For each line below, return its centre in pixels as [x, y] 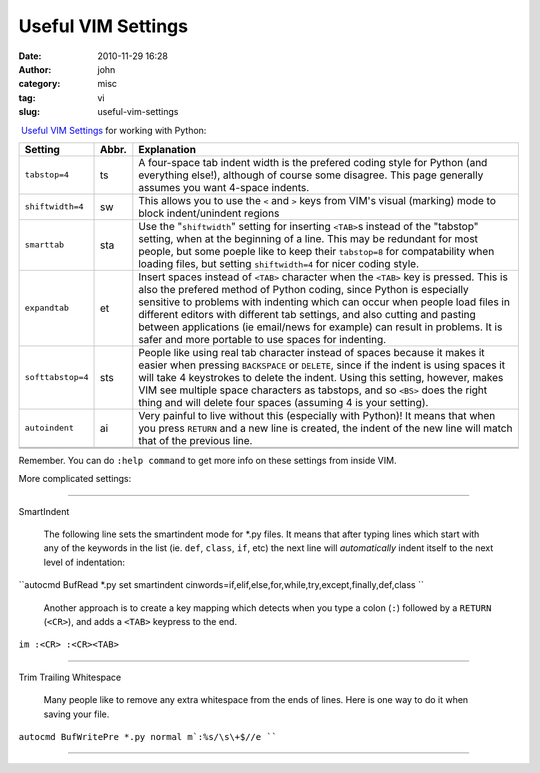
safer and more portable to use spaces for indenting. [262, 339]
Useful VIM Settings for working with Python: [113, 130]
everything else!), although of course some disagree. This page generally [311, 175]
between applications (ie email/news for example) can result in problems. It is [320, 327]
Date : [30, 56]
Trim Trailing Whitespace [70, 677]
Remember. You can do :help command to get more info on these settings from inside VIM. [207, 460]
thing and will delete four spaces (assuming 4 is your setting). [283, 402]
